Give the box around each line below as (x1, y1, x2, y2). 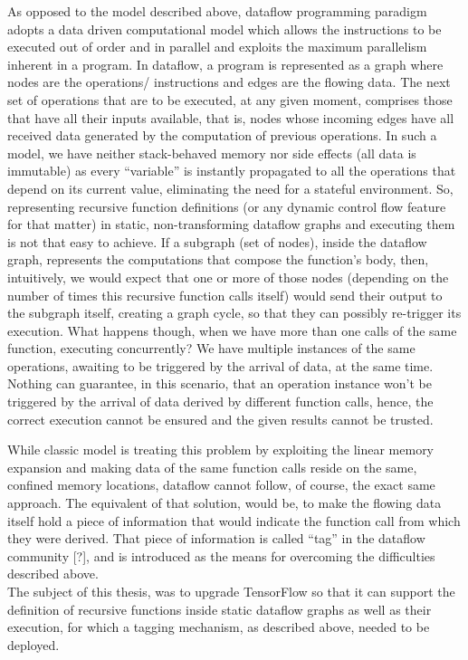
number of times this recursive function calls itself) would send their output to (7, 285, 443, 304)
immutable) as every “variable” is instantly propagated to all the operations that (7, 161, 456, 180)
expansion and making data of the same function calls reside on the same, (7, 457, 417, 476)
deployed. (7, 635, 60, 654)
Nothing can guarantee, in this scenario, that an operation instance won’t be (7, 374, 432, 393)
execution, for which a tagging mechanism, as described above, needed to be (7, 617, 430, 636)
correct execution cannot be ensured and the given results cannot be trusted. (7, 409, 434, 428)
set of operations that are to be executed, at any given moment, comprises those (7, 90, 453, 109)
